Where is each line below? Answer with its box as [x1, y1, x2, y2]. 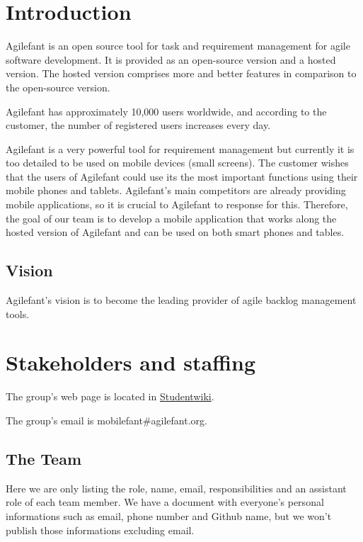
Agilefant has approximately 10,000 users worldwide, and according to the [6, 103, 327, 118]
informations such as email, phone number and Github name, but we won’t [6, 508, 332, 523]
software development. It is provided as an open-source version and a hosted [6, 52, 336, 67]
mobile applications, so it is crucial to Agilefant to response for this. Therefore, [6, 197, 348, 212]
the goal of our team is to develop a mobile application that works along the [6, 210, 337, 225]
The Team [6, 447, 82, 469]
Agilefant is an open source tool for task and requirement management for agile [6, 38, 350, 53]
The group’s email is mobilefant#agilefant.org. [6, 412, 207, 427]
